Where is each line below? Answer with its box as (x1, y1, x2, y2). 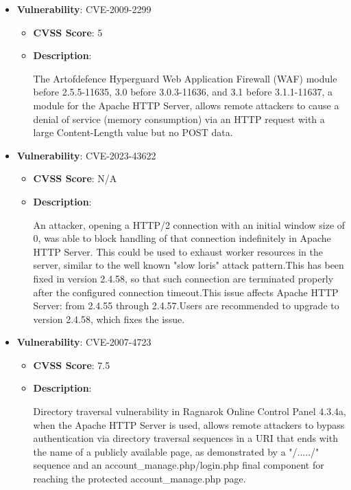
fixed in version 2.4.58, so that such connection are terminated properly (33, 271, 334, 285)
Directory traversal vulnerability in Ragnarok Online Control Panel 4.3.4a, (33, 404, 346, 419)
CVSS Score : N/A (33, 171, 117, 186)
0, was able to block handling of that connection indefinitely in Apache (33, 231, 331, 245)
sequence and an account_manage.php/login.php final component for (33, 458, 324, 472)
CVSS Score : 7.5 (33, 357, 110, 372)
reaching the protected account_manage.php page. (33, 471, 246, 486)
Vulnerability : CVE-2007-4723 (16, 335, 152, 349)
